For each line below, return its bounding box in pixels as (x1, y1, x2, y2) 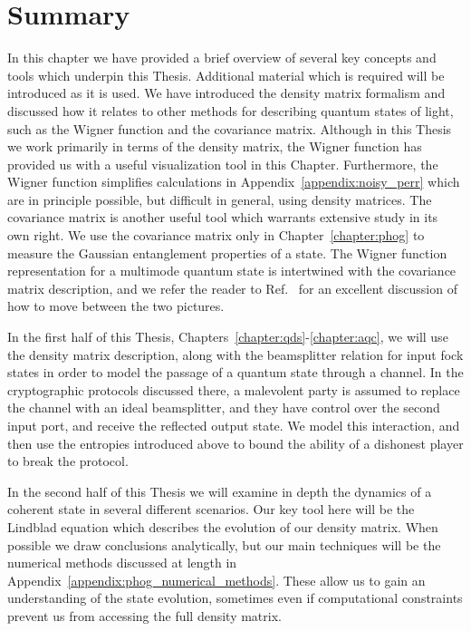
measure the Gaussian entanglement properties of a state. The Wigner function (7, 243, 447, 262)
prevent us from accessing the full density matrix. (7, 606, 282, 625)
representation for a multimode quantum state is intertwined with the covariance (7, 261, 457, 280)
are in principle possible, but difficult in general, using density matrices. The (7, 189, 432, 209)
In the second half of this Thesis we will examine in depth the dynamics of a (7, 481, 432, 500)
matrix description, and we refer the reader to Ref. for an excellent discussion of (7, 278, 457, 297)
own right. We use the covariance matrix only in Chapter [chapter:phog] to (7, 226, 425, 245)
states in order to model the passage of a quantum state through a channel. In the (7, 363, 464, 382)
